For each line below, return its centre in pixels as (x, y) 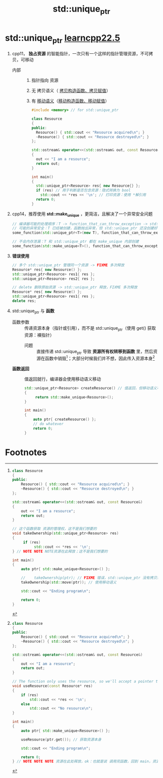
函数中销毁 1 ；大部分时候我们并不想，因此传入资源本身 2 (100, 358)
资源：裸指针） (39, 335)
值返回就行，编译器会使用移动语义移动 (62, 379)
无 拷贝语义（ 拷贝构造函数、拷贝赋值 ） (71, 91)
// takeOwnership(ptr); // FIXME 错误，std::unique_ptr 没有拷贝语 (91, 578)
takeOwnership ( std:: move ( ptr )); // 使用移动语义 (69, 583)
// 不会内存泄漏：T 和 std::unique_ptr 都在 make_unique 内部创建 (75, 242)
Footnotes (26, 452)
